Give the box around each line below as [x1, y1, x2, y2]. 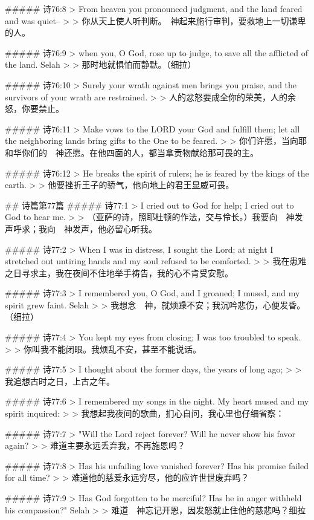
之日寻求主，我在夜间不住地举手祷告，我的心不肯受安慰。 [5, 266, 233, 279]
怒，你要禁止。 [5, 102, 64, 115]
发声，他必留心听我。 [72, 222, 157, 235]
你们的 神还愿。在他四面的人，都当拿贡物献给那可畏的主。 [21, 146, 258, 158]
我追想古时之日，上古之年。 [5, 374, 115, 387]
